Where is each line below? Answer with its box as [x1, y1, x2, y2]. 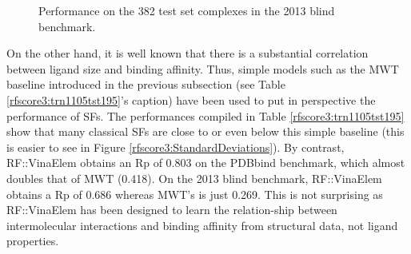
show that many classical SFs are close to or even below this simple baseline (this [6, 123, 405, 140]
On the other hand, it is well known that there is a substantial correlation [6, 45, 369, 62]
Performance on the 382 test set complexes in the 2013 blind [38, 2, 335, 18]
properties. [6, 232, 59, 249]
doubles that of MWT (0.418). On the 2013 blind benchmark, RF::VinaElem [6, 169, 382, 186]
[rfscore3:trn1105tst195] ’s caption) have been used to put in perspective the [6, 91, 376, 108]
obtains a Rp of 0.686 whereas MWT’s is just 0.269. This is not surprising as [6, 185, 383, 202]
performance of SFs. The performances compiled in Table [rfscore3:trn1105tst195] [6, 107, 405, 124]
